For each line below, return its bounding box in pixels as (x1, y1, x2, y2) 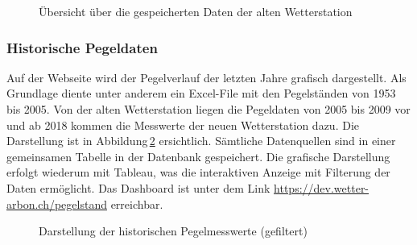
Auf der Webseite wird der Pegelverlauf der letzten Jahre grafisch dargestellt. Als (6, 69, 407, 85)
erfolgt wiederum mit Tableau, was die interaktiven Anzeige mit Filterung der (6, 164, 390, 181)
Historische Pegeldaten (6, 37, 158, 57)
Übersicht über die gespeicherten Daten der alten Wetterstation (39, 3, 353, 19)
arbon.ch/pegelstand (6, 195, 107, 212)
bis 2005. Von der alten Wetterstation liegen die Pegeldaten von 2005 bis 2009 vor (6, 101, 411, 117)
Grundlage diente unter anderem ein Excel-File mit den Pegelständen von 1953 (6, 85, 396, 102)
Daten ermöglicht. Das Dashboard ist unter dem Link (6, 179, 270, 196)
